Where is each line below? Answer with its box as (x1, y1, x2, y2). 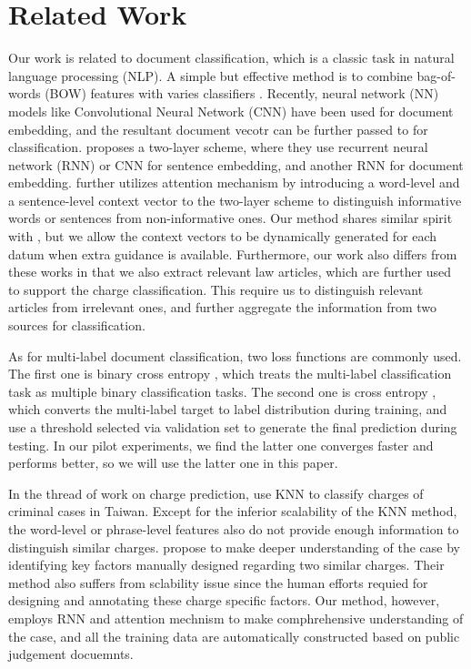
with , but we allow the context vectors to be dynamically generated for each (8, 227, 437, 246)
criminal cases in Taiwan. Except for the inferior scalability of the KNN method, (8, 502, 457, 521)
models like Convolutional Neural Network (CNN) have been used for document (8, 101, 454, 120)
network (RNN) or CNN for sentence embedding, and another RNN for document (8, 155, 464, 174)
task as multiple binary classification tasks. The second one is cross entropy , (8, 381, 436, 400)
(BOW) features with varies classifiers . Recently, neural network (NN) (45, 84, 439, 103)
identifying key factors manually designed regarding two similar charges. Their (8, 555, 445, 574)
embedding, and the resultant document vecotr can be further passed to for (8, 119, 428, 138)
